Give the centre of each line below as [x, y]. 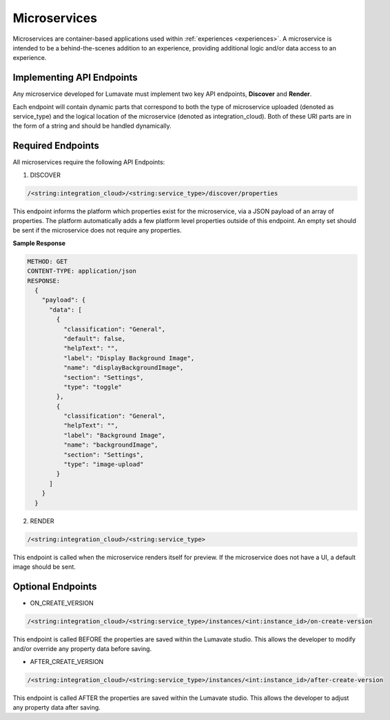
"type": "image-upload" [103, 465]
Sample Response [39, 243]
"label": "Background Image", [114, 435]
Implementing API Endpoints [75, 78]
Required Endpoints [56, 146]
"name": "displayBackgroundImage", [123, 368]
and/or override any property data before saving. [82, 649]
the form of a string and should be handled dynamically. [92, 126]
